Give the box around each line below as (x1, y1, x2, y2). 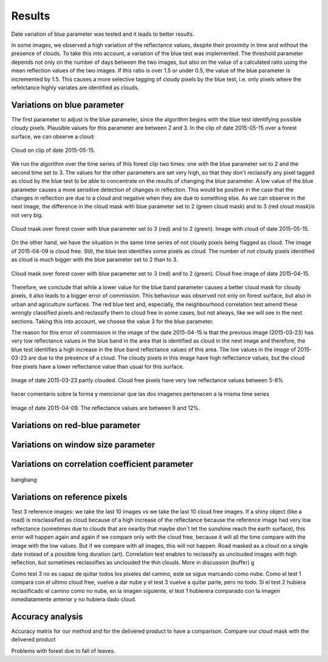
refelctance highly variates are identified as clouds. (11, 84, 140, 91)
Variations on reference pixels (11, 492, 128, 502)
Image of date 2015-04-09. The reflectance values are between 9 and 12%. (11, 404, 200, 411)
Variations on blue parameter (11, 100, 124, 110)
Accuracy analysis (11, 611, 83, 622)
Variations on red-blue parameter (11, 420, 141, 431)
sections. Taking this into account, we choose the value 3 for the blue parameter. (11, 318, 214, 325)
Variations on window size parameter (11, 439, 155, 449)
